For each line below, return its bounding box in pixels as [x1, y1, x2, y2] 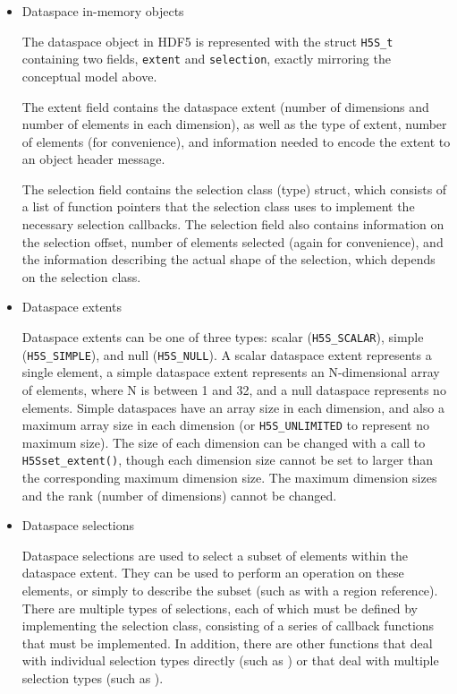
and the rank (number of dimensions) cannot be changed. [21, 485, 337, 504]
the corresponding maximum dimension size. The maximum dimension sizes [21, 468, 437, 487]
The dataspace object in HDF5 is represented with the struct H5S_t [21, 31, 394, 50]
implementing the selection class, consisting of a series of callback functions [21, 616, 435, 635]
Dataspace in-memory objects [21, 2, 184, 20]
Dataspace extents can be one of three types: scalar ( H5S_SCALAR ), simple [21, 328, 424, 347]
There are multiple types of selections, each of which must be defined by [21, 598, 418, 617]
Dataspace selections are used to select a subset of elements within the [21, 545, 409, 564]
